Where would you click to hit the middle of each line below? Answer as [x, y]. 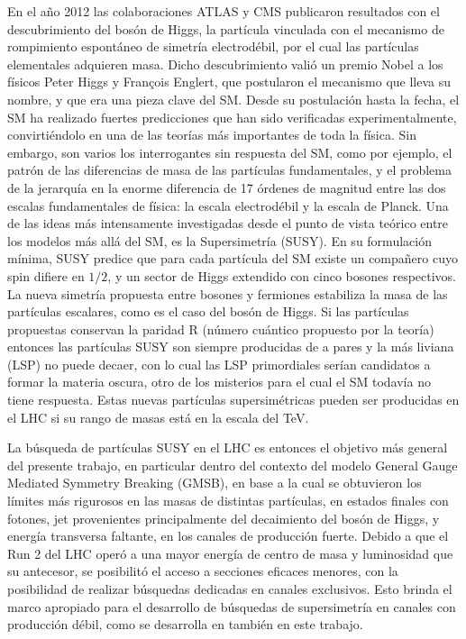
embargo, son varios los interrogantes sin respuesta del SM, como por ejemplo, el [230, 152]
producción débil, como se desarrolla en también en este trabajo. [185, 624]
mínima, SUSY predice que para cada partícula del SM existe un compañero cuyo [233, 258]
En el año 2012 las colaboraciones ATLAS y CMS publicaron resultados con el [224, 11]
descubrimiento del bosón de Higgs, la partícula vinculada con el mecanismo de [226, 28]
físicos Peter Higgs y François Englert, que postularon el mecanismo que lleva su [229, 82]
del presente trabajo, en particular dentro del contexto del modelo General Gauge [233, 465]
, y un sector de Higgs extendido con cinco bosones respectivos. [282, 275]
